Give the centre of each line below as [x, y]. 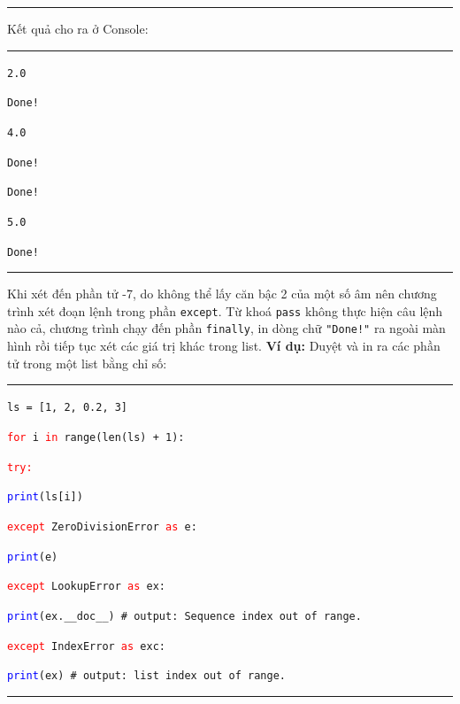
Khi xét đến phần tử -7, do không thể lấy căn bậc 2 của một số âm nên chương [222, 294]
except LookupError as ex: [86, 587]
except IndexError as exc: [86, 646]
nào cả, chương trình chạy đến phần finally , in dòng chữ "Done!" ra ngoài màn [226, 328]
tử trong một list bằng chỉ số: [87, 363]
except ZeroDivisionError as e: [102, 526]
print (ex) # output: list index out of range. [146, 676]
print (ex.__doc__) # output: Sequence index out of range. [184, 616]
